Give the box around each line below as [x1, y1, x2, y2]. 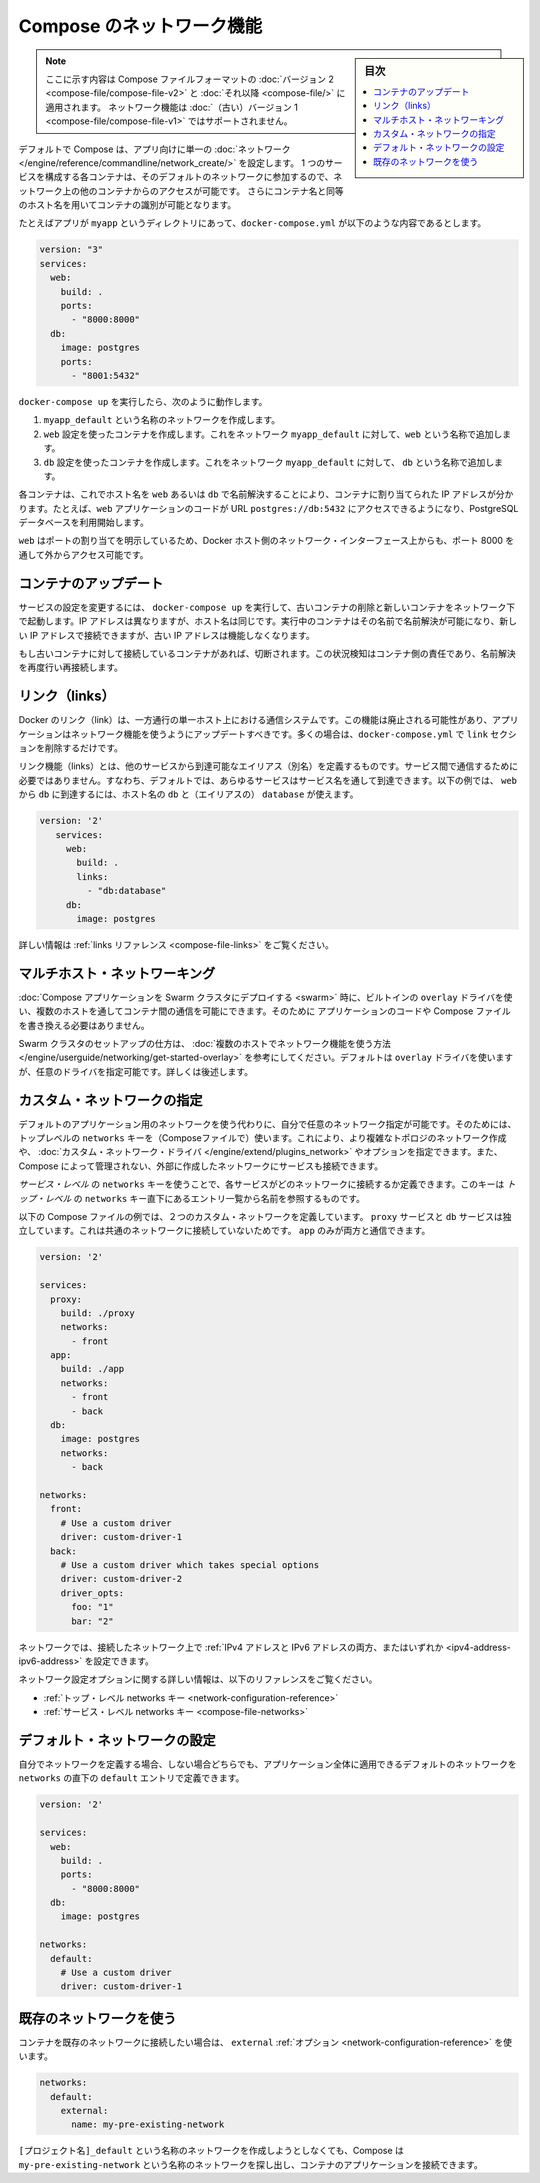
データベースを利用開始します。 [18, 516, 149, 529]
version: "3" [39, 244, 104, 255]
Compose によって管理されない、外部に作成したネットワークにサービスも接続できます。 [18, 1160, 384, 1172]
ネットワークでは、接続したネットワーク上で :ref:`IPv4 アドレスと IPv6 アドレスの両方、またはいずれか [18, 1641, 444, 1653]
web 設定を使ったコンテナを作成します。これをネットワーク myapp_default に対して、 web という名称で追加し [43, 428, 503, 440]
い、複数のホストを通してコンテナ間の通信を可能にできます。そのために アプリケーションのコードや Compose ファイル [18, 1005, 512, 1017]
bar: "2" [71, 1615, 114, 1627]
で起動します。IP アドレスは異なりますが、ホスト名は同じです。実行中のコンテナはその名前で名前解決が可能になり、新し [18, 615, 517, 627]
